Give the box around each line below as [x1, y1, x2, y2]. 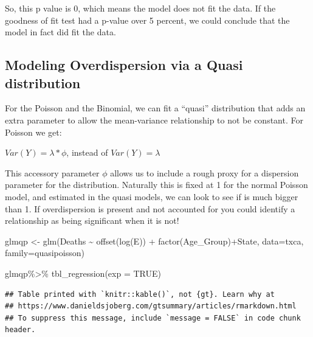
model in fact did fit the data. [5, 26, 116, 38]
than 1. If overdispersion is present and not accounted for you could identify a [5, 202, 295, 215]
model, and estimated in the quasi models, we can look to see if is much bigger [5, 190, 298, 203]
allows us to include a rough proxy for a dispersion [110, 166, 299, 179]
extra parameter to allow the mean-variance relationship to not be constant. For [5, 113, 303, 126]
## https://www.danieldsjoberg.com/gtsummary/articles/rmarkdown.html [5, 302, 297, 311]
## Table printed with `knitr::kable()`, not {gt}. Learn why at [5, 290, 275, 299]
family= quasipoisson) [5, 246, 84, 259]
